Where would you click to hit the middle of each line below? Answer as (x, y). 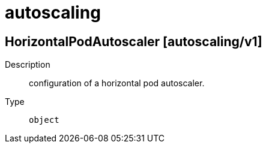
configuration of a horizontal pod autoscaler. (117, 83)
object (44, 120)
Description (28, 65)
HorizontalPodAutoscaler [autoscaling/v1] (134, 41)
